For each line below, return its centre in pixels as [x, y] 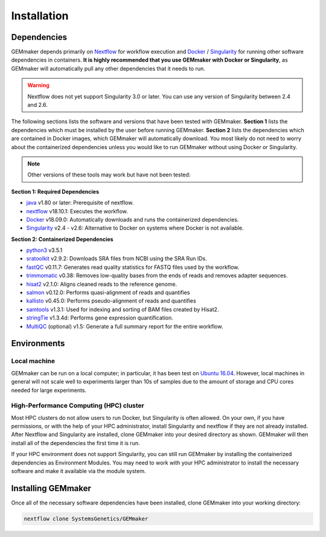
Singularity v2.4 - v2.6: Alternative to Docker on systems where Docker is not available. [135, 228]
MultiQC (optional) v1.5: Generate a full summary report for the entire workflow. [125, 326]
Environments [38, 343]
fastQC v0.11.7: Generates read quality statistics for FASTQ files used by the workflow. [133, 267]
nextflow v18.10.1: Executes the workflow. [77, 211]
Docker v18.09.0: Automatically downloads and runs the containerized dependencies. [133, 219]
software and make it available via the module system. [78, 471]
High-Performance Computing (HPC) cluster [78, 406]
